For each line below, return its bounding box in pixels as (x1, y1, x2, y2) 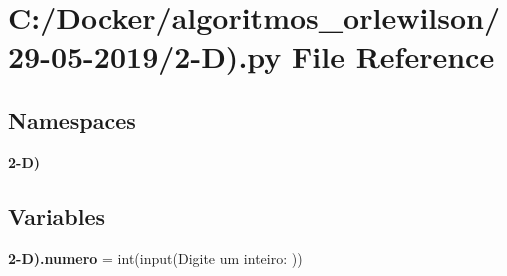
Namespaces (8, 104, 136, 135)
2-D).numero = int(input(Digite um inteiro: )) (8, 247, 303, 268)
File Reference (292, 36, 495, 77)
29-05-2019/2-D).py (8, 36, 282, 77)
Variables (8, 200, 106, 231)
